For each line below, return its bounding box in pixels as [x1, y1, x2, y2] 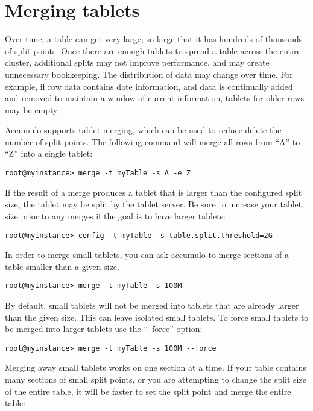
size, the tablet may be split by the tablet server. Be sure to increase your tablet [5, 198, 302, 210]
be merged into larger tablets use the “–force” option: [5, 322, 203, 335]
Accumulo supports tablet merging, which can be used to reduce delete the [5, 124, 282, 136]
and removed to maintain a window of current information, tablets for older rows [5, 92, 304, 104]
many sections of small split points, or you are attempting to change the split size [5, 373, 306, 386]
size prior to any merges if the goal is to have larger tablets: [5, 209, 226, 222]
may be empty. [5, 103, 60, 116]
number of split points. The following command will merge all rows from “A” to [5, 135, 300, 148]
